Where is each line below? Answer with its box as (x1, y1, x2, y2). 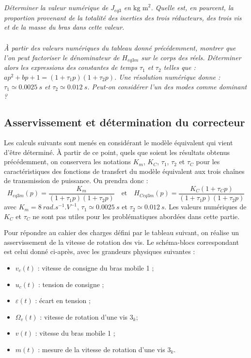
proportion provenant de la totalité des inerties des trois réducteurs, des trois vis (4, 12, 242, 22)
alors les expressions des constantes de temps (4, 62, 137, 72)
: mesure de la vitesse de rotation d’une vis (38, 344, 165, 354)
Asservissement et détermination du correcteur (4, 115, 245, 130)
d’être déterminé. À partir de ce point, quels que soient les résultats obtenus (4, 147, 230, 157)
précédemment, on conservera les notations (4, 156, 131, 167)
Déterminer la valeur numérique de (4, 2, 109, 13)
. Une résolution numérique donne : (114, 72, 220, 82)
